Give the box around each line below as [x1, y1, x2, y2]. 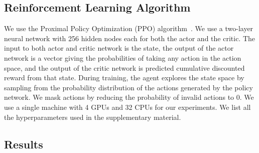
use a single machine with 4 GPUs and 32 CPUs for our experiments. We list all [4, 101, 251, 112]
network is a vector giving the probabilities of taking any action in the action [4, 52, 241, 63]
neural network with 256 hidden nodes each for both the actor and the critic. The [4, 33, 255, 43]
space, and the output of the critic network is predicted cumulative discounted [4, 62, 245, 73]
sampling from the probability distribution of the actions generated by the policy [4, 82, 253, 92]
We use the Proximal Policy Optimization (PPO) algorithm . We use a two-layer [4, 23, 253, 34]
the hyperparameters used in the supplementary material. [4, 111, 181, 122]
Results [4, 136, 43, 151]
